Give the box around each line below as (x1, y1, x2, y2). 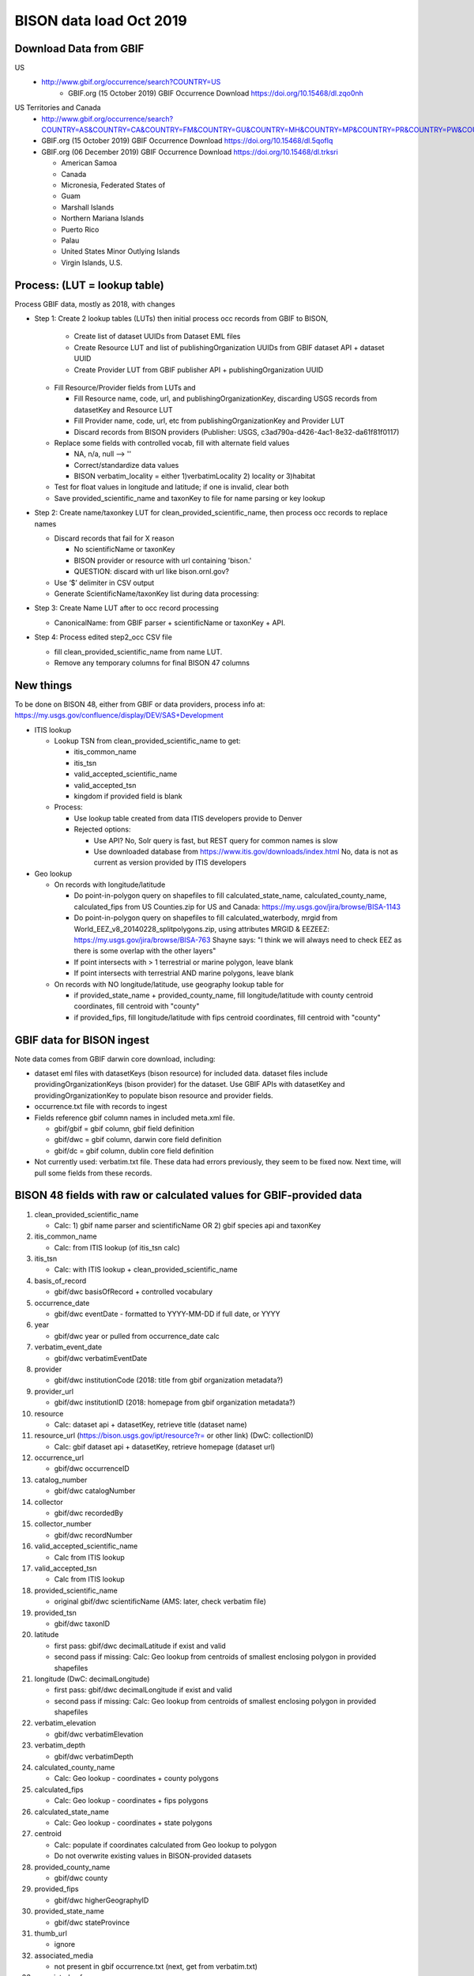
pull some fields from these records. (34, 1168, 152, 1178)
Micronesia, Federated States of (61, 180, 166, 190)
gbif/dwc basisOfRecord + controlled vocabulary (54, 1287, 213, 1296)
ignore (54, 1940, 75, 1949)
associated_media (34, 1951, 94, 1960)
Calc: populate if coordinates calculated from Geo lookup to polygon (54, 1840, 276, 1850)
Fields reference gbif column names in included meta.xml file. (34, 1113, 235, 1122)
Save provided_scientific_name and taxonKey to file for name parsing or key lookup (54, 493, 325, 503)
